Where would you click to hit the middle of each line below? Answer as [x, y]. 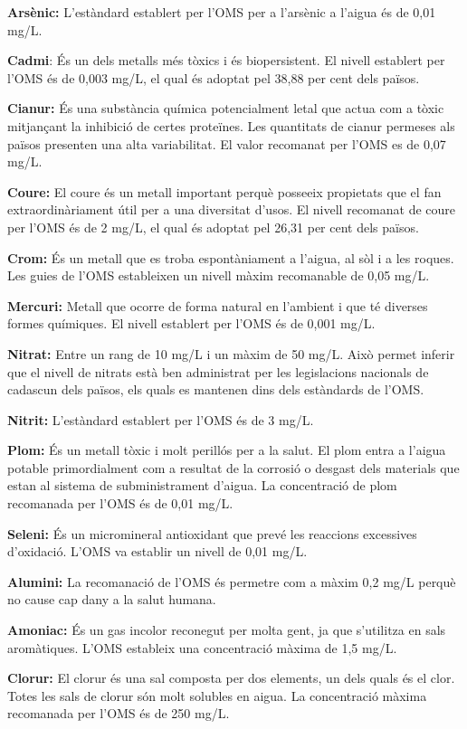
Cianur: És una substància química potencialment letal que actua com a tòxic [226, 108]
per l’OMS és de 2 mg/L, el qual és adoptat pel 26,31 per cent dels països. [213, 227]
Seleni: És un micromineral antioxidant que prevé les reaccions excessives [212, 533]
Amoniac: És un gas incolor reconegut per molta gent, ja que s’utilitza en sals [227, 630]
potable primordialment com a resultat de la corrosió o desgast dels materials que [233, 467]
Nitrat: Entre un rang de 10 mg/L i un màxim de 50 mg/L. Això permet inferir [231, 353]
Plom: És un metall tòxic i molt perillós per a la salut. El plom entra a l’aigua [227, 450]
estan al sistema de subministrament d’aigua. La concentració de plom [202, 485]
